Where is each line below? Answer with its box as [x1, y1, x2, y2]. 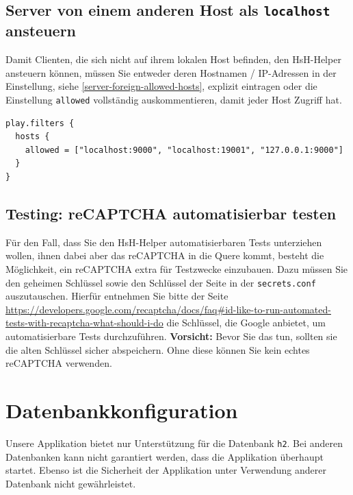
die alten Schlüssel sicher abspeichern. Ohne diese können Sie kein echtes [5, 342, 310, 357]
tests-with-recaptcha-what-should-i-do [5, 315, 164, 330]
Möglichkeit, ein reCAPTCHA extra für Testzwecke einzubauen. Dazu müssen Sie [5, 261, 348, 276]
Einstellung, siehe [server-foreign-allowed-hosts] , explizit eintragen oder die [5, 79, 317, 93]
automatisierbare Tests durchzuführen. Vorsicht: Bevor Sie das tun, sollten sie [5, 329, 337, 343]
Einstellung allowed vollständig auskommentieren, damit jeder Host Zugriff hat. [5, 92, 342, 106]
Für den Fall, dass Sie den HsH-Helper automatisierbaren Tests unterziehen [5, 234, 322, 249]
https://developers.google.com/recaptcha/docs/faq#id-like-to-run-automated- [5, 302, 331, 316]
